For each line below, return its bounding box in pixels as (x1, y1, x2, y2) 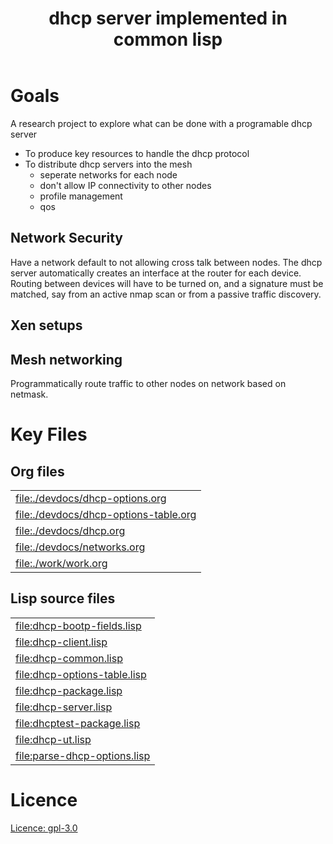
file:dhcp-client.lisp (15, 635, 108, 649)
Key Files (10, 423, 88, 446)
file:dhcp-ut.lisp (15, 732, 92, 746)
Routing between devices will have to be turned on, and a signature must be (10, 277, 324, 289)
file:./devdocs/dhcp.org (15, 523, 126, 537)
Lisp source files (10, 590, 116, 607)
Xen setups (10, 317, 83, 334)
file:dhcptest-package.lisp (15, 716, 141, 730)
